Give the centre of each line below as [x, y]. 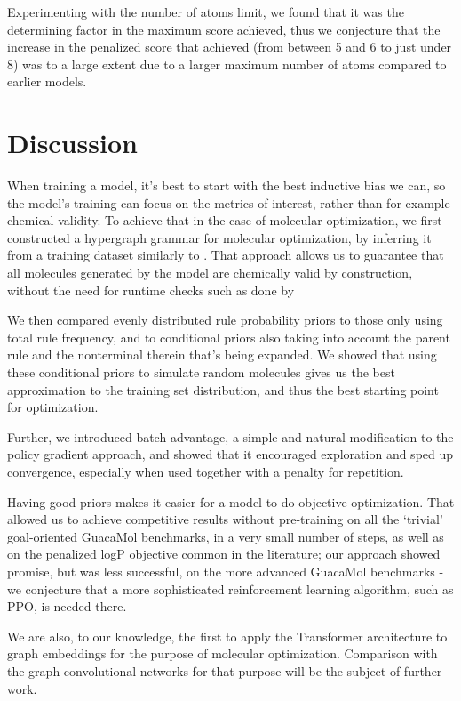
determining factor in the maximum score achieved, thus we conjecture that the [224, 29]
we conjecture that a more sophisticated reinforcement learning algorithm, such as [230, 588]
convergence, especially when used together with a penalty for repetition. [206, 471]
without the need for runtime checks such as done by [151, 290]
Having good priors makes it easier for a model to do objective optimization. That [231, 501]
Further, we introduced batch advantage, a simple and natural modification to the [230, 436]
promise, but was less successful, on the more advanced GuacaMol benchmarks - [226, 571]
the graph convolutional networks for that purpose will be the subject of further [225, 670]
